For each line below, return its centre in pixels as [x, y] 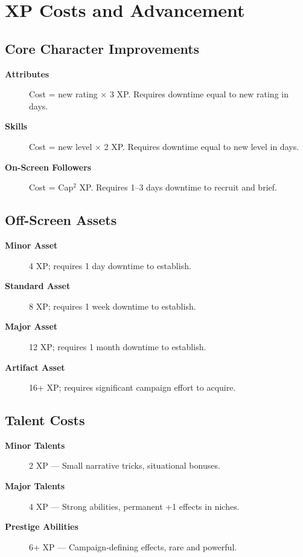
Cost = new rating [63, 94]
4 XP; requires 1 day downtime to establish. [110, 265]
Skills [16, 126]
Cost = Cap [51, 187]
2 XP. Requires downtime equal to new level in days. [202, 146]
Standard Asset [38, 286]
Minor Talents [35, 445]
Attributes [27, 73]
